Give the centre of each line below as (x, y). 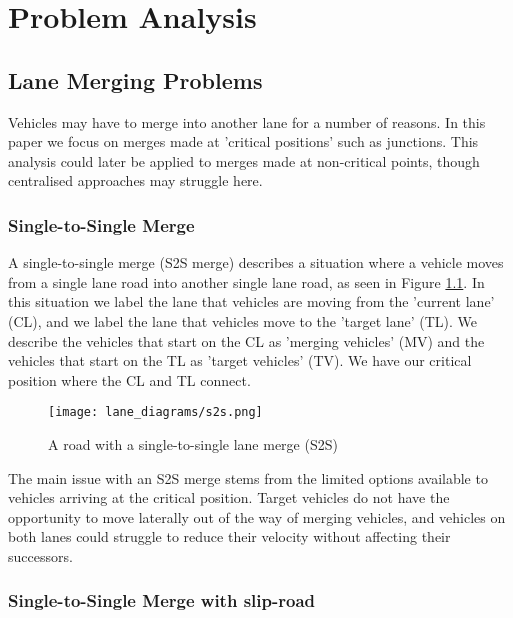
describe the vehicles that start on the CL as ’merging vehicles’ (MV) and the (246, 340)
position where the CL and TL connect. (129, 379)
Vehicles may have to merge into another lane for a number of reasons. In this (247, 121)
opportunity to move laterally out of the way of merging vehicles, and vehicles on (257, 516)
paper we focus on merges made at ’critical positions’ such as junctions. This (243, 141)
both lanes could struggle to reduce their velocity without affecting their (229, 536)
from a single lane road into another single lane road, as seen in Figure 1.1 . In (246, 281)
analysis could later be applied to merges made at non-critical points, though (244, 160)
